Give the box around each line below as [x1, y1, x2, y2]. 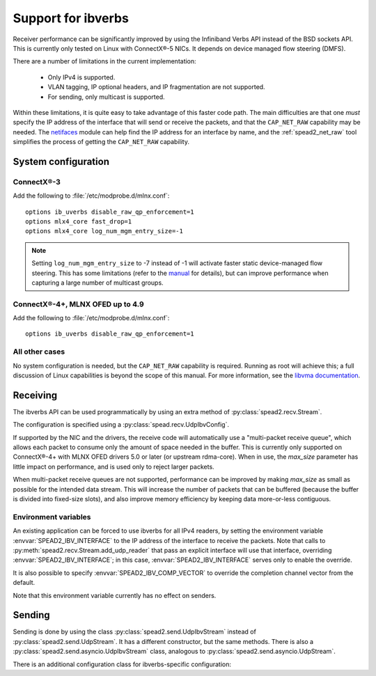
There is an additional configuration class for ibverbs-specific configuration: [13, 660, 232, 668]
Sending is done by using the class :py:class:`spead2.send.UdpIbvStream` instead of [13, 627, 257, 636]
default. [13, 579, 36, 587]
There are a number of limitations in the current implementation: [13, 57, 196, 65]
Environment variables [13, 512, 91, 521]
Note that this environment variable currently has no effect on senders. [13, 591, 217, 599]
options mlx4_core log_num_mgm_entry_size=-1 [25, 227, 184, 235]
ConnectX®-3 [13, 177, 61, 187]
